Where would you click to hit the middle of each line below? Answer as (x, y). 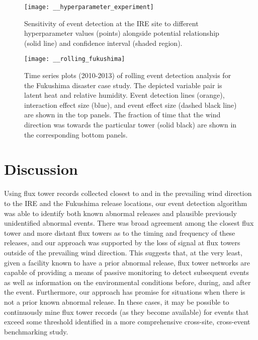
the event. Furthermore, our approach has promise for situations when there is (125, 292)
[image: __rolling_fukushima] (75, 59)
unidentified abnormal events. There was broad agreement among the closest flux (129, 223)
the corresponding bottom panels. (76, 134)
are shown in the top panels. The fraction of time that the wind (122, 115)
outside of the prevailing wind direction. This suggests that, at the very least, (123, 252)
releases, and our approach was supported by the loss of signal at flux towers (122, 243)
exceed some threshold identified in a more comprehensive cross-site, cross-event (127, 322)
